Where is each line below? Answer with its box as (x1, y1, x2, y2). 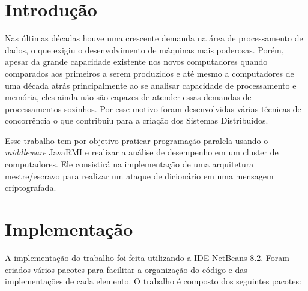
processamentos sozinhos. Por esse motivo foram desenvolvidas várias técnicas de (5, 102, 301, 115)
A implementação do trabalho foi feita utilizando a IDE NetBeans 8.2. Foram (5, 251, 289, 263)
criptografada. (5, 181, 56, 194)
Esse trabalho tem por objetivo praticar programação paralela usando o (5, 134, 268, 146)
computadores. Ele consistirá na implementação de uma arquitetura (5, 158, 254, 170)
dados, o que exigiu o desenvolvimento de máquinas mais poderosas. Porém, (5, 43, 284, 56)
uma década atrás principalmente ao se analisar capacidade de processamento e (5, 79, 297, 91)
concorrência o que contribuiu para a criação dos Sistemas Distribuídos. (5, 114, 268, 127)
